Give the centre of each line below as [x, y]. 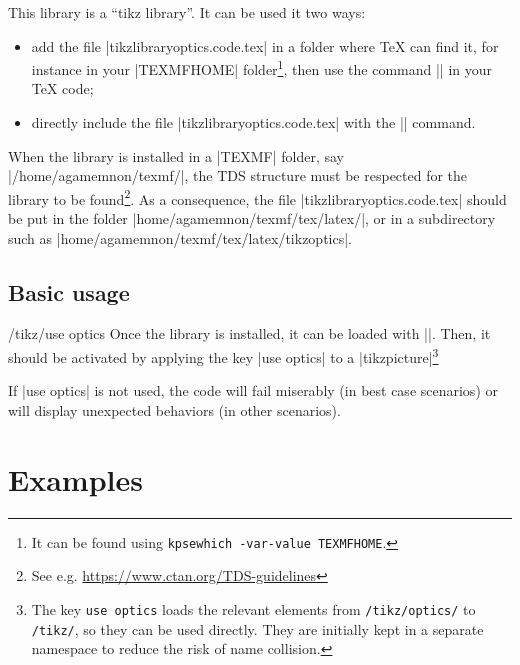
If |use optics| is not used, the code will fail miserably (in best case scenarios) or [253, 390]
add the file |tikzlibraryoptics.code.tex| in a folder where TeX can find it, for [265, 45]
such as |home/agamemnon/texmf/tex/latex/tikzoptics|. [180, 237]
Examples [75, 478]
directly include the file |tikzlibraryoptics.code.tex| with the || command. [253, 122]
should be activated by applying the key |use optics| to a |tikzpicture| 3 [223, 355]
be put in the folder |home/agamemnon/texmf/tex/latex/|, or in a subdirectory [252, 218]
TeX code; [62, 88]
